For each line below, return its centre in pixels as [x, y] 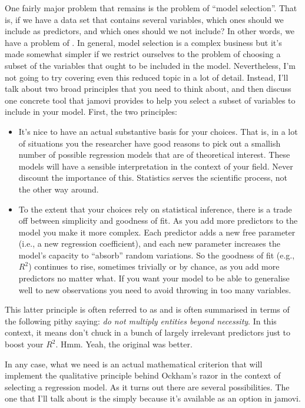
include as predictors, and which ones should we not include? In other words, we [150, 31]
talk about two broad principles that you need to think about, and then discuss [148, 89]
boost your [24, 344]
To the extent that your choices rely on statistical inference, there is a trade [155, 209]
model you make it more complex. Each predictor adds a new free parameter [157, 232]
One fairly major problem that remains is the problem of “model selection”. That [151, 8]
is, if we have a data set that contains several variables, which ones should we [144, 19]
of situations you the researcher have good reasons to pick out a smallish [150, 143]
